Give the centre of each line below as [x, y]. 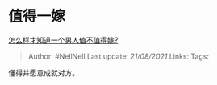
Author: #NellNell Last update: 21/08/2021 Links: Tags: [119, 56]
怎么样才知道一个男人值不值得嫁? [63, 40]
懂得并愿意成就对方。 [44, 72]
